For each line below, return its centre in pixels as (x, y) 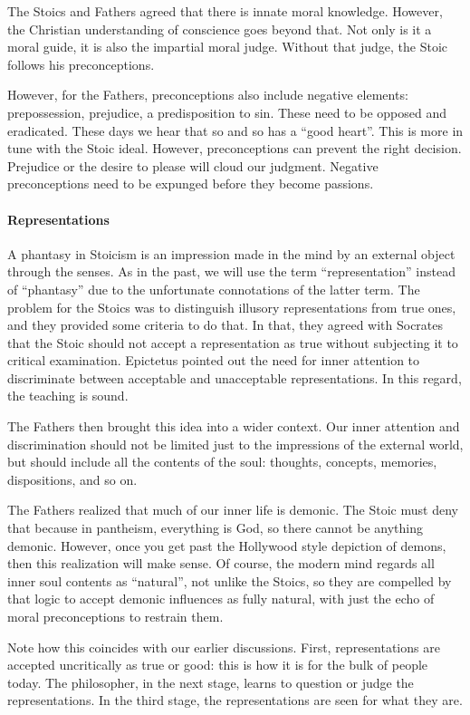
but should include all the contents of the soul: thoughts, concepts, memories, (222, 462)
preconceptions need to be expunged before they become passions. (191, 184)
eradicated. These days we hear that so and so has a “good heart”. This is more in (235, 130)
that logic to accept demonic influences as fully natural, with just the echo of (221, 599)
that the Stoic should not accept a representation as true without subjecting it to (233, 342)
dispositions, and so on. (72, 479)
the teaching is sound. (68, 396)
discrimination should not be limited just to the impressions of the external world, (235, 444)
